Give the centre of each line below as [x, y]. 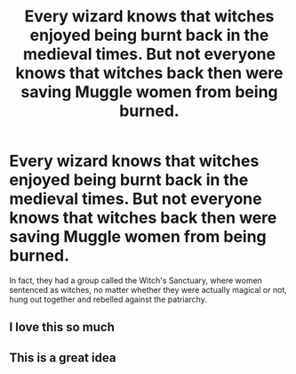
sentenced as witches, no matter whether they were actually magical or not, [148, 289]
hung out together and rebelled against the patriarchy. [108, 299]
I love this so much [62, 327]
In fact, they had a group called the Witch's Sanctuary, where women [136, 280]
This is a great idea [63, 358]
